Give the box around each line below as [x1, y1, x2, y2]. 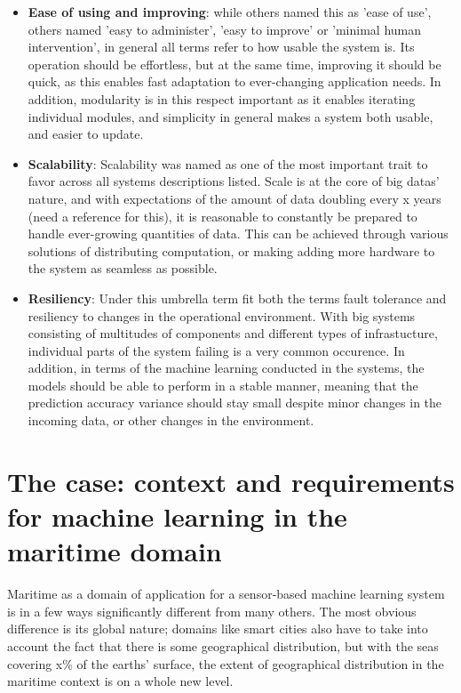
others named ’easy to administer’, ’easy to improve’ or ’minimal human [28, 20, 422, 38]
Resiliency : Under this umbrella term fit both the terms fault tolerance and [28, 288, 447, 307]
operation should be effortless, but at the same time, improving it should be [28, 54, 441, 73]
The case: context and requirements [7, 463, 455, 499]
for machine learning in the [7, 498, 347, 535]
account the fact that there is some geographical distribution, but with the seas [7, 636, 439, 655]
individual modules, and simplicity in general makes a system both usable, [28, 107, 433, 125]
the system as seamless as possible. [28, 259, 218, 278]
